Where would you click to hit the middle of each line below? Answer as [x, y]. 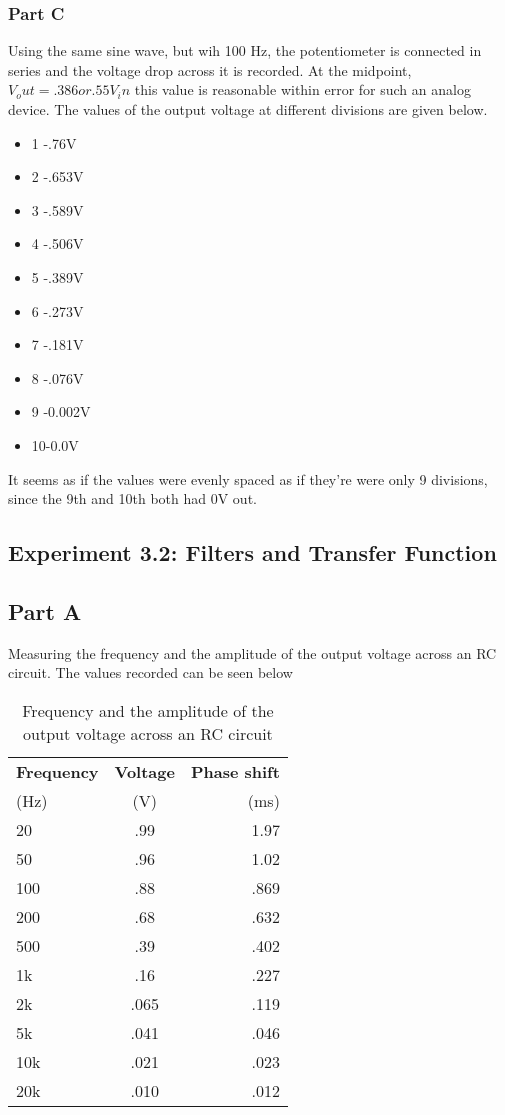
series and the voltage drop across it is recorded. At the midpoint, [210, 69]
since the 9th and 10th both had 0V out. [132, 498]
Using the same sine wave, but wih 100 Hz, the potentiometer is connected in [245, 50]
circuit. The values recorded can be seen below [150, 672]
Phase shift [235, 771]
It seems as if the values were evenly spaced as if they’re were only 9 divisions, [248, 478]
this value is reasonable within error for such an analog [302, 89]
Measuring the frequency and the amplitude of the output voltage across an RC [252, 652]
